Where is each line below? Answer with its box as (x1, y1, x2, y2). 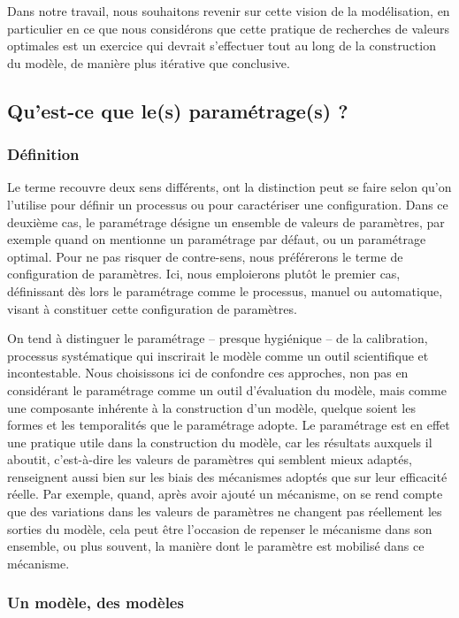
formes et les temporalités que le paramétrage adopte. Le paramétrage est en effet (7, 416, 450, 434)
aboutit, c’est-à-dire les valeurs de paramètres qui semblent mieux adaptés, (7, 450, 412, 469)
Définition (7, 143, 80, 165)
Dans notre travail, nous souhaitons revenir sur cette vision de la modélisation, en (7, 2, 450, 19)
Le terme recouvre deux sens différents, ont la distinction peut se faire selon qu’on (7, 178, 452, 196)
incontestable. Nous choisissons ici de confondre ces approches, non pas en (7, 363, 409, 382)
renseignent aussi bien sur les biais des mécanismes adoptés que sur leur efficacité (7, 467, 448, 485)
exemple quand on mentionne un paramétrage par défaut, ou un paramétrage (7, 230, 426, 248)
